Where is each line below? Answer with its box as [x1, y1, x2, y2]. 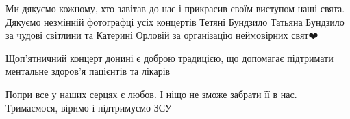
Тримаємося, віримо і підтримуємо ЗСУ [5, 100, 172, 114]
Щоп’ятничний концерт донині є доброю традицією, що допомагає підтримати [5, 50, 334, 65]
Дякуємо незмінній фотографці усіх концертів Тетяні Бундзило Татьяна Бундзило [5, 14, 345, 29]
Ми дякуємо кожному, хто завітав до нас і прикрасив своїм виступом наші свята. [5, 1, 345, 15]
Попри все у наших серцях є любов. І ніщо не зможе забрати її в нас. [5, 86, 297, 101]
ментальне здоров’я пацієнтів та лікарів [5, 64, 171, 78]
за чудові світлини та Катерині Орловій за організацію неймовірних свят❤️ [5, 28, 318, 42]
